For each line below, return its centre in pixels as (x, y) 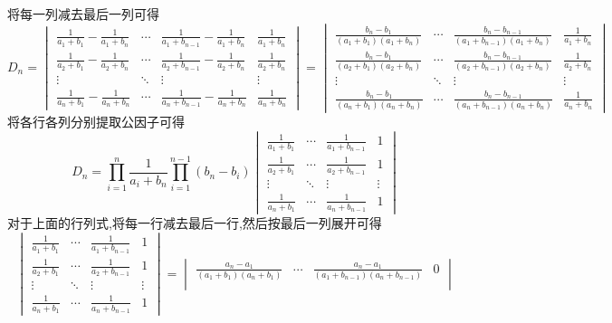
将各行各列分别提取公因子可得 (96, 121)
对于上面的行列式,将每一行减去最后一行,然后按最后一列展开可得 (195, 223)
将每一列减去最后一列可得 (83, 14)
